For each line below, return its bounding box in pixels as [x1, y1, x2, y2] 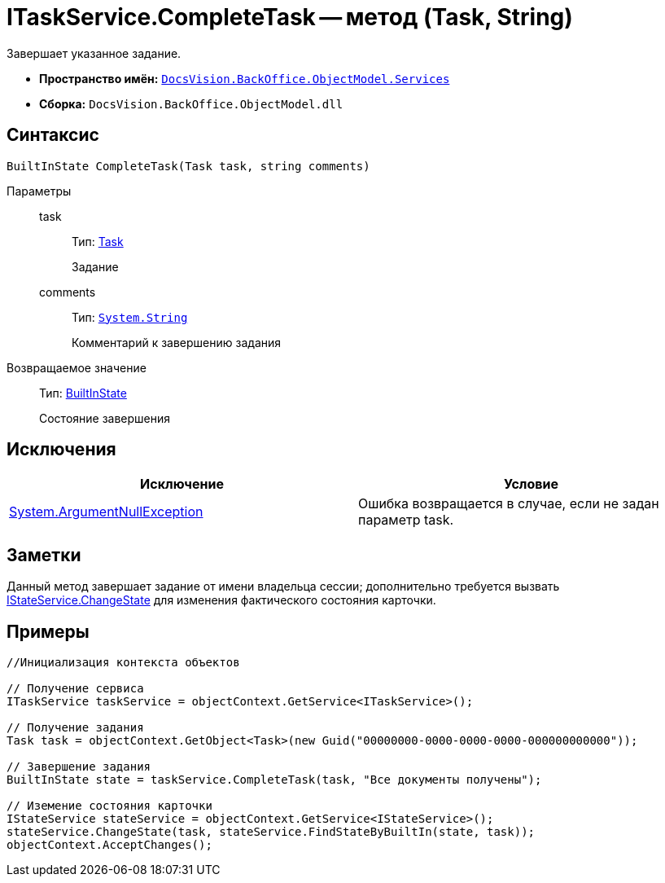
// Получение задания [7, 721, 144, 735]
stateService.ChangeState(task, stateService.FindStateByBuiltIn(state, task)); [7, 825, 536, 839]
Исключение [140, 476, 224, 493]
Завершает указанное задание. [7, 46, 182, 60]
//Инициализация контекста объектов [7, 656, 240, 670]
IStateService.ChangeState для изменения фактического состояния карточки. [7, 593, 436, 608]
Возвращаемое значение [7, 360, 147, 375]
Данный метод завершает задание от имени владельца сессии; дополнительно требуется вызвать [7, 579, 560, 594]
